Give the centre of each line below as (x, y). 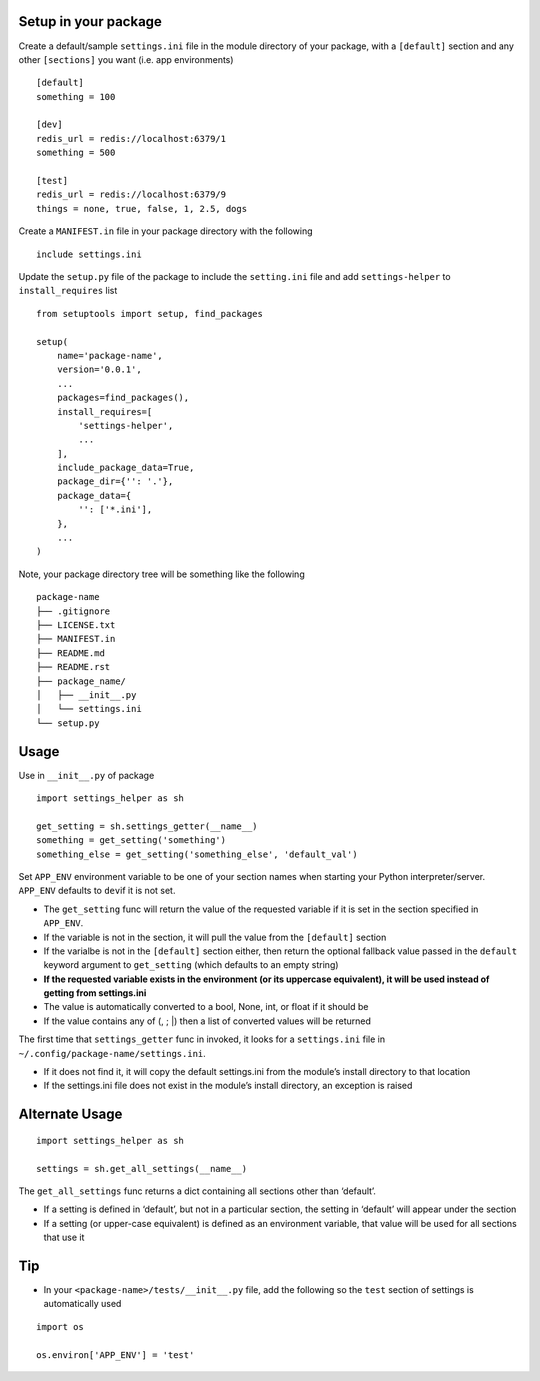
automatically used (82, 1304)
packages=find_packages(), (123, 398)
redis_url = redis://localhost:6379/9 (131, 194)
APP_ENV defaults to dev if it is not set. (97, 891)
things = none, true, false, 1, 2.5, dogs (142, 208)
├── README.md (70, 653)
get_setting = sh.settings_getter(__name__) (147, 826)
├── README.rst (73, 667)
